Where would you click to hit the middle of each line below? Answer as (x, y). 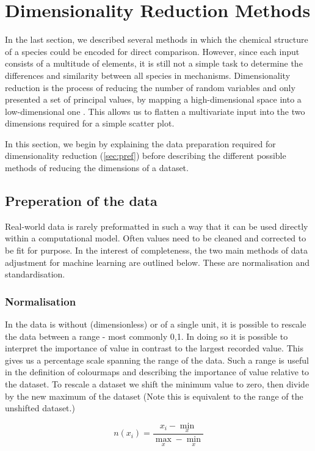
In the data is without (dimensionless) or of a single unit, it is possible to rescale (156, 324)
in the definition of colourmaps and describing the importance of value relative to (157, 372)
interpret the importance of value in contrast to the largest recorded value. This (154, 348)
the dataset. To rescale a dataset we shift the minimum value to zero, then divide (157, 384)
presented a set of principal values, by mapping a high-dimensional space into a (153, 99)
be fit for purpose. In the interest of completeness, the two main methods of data (156, 250)
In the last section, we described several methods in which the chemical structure (157, 39)
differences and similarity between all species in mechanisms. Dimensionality (148, 75)
